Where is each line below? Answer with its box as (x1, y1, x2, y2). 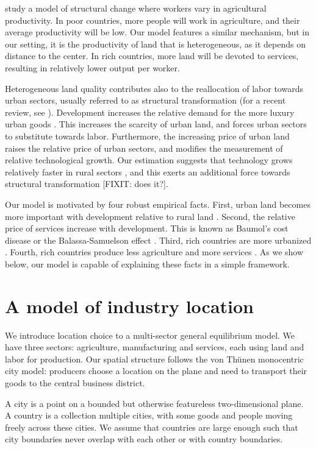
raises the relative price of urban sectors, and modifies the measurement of (5, 141, 283, 154)
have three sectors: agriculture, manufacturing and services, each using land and (5, 341, 304, 353)
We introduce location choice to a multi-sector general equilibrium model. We (5, 328, 295, 341)
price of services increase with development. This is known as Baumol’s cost (5, 222, 289, 235)
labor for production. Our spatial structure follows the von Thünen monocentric (5, 352, 304, 365)
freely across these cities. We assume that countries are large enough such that (5, 420, 298, 433)
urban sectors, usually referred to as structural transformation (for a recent (5, 94, 286, 107)
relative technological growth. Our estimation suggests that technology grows (5, 154, 293, 166)
